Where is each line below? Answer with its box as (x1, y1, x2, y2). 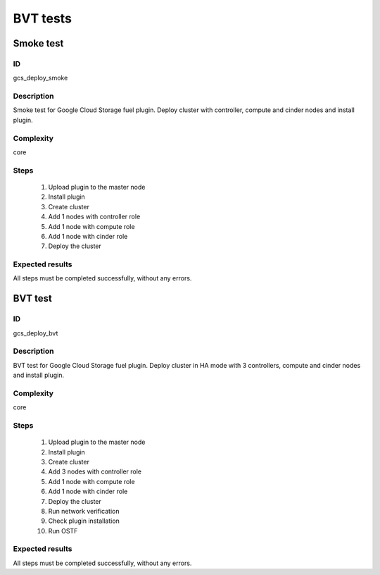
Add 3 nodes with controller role (48, 467, 142, 476)
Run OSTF (48, 526, 78, 535)
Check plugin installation (48, 517, 120, 525)
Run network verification (48, 507, 120, 515)
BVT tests (13, 11, 72, 26)
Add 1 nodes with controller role (48, 212, 141, 221)
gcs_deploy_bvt (13, 328, 58, 338)
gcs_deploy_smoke (13, 74, 68, 82)
